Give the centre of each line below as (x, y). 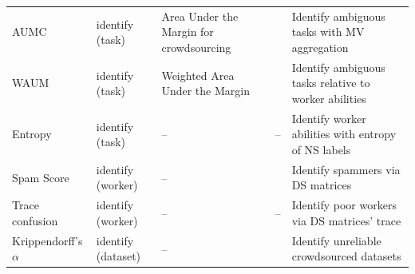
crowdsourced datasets (346, 256)
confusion (35, 220)
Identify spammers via (346, 169)
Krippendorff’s (47, 240)
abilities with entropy (344, 134)
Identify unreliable (336, 240)
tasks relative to (331, 83)
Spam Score (41, 177)
